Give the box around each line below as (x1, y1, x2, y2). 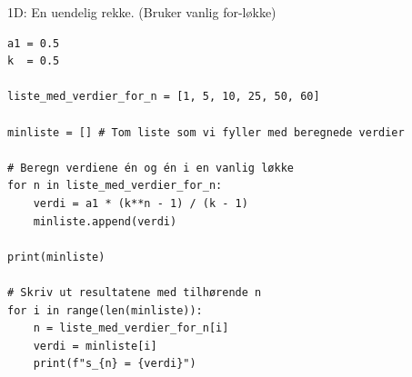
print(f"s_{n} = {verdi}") (33, 357, 196, 371)
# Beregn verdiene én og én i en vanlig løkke (7, 161, 294, 174)
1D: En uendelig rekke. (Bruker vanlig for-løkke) (7, 3, 276, 21)
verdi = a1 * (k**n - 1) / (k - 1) (33, 196, 248, 210)
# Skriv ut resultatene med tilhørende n (7, 285, 262, 299)
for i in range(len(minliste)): (7, 303, 203, 317)
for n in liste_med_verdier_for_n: (7, 179, 223, 193)
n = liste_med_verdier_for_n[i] (33, 322, 229, 335)
